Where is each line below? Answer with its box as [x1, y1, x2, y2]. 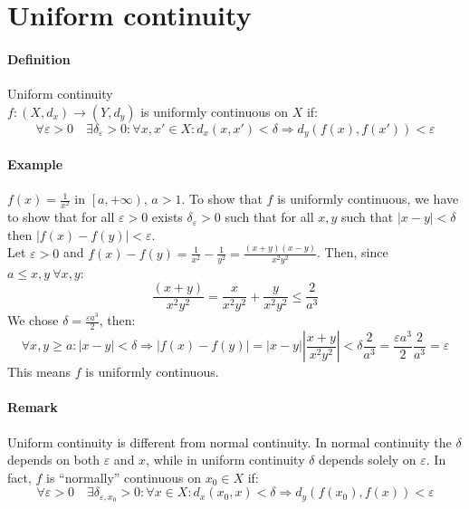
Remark [7, 398, 58, 417]
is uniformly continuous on [140, 101, 288, 120]
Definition [7, 49, 71, 68]
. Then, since [317, 243, 388, 262]
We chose [7, 311, 59, 330]
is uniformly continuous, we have [277, 189, 459, 208]
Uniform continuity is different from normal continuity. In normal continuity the [7, 432, 452, 451]
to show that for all [7, 207, 115, 226]
